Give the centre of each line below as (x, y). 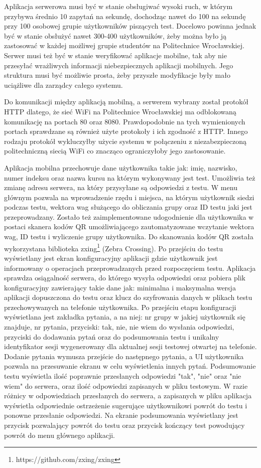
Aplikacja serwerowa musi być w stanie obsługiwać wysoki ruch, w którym (118, 6)
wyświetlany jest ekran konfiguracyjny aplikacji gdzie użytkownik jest (111, 258)
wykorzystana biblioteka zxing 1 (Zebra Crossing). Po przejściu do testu (113, 247)
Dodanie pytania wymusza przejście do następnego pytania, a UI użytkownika (124, 356)
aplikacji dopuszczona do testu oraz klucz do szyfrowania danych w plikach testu (128, 297)
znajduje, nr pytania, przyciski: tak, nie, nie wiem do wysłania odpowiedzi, (119, 327)
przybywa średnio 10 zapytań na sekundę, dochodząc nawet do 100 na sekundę (125, 16)
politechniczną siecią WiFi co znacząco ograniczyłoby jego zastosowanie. (115, 151)
